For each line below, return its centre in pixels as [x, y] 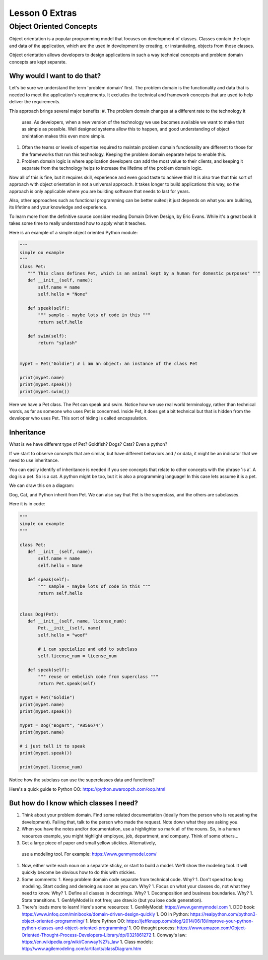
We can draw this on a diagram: [42, 485]
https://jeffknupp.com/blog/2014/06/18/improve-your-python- [190, 921]
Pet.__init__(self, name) [69, 628]
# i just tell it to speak [52, 746]
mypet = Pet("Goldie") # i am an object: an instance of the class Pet [109, 364]
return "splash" [58, 343]
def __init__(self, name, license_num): [77, 621]
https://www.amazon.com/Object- [212, 928]
